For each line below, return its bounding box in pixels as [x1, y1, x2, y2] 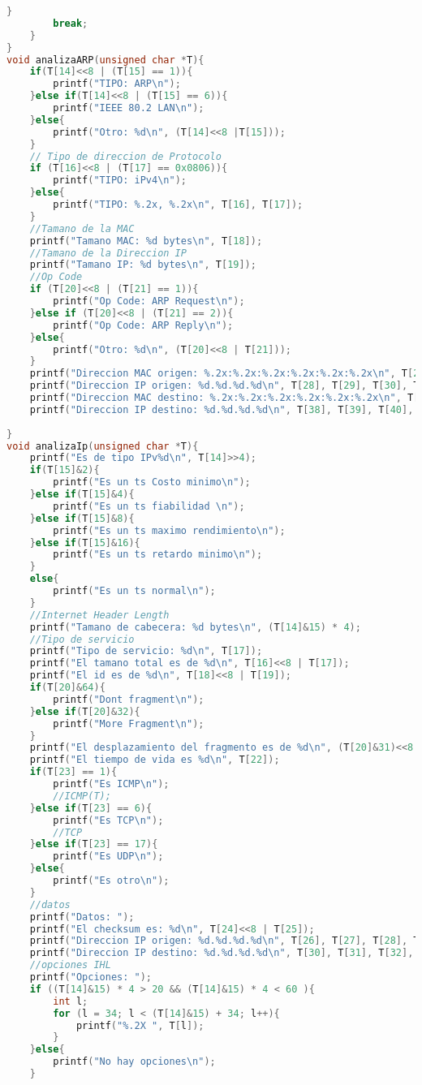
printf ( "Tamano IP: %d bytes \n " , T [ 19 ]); [29, 259, 256, 271]
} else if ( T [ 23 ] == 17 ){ [29, 838, 158, 850]
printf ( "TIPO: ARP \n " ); [53, 78, 181, 90]
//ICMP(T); [53, 790, 111, 802]
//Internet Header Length [29, 609, 170, 621]
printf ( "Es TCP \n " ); [53, 814, 164, 826]
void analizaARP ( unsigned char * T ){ [6, 54, 205, 66]
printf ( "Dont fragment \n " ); [53, 693, 205, 705]
